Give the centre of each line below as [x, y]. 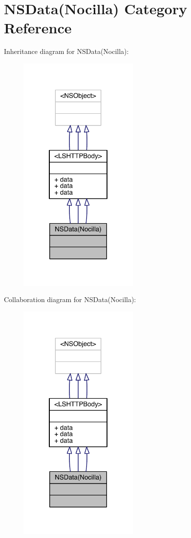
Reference [38, 28]
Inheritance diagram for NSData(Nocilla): [66, 51]
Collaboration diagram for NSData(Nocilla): [70, 299]
